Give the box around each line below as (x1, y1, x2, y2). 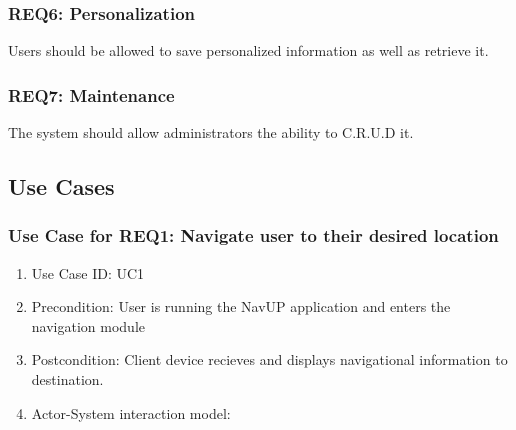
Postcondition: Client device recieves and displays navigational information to (31, 349, 508, 370)
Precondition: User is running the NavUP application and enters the (31, 296, 451, 317)
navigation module (31, 315, 145, 336)
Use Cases (8, 171, 115, 202)
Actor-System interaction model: (31, 402, 231, 423)
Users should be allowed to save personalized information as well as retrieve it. (8, 40, 489, 61)
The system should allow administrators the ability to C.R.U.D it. (8, 122, 414, 143)
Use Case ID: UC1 (31, 262, 145, 283)
